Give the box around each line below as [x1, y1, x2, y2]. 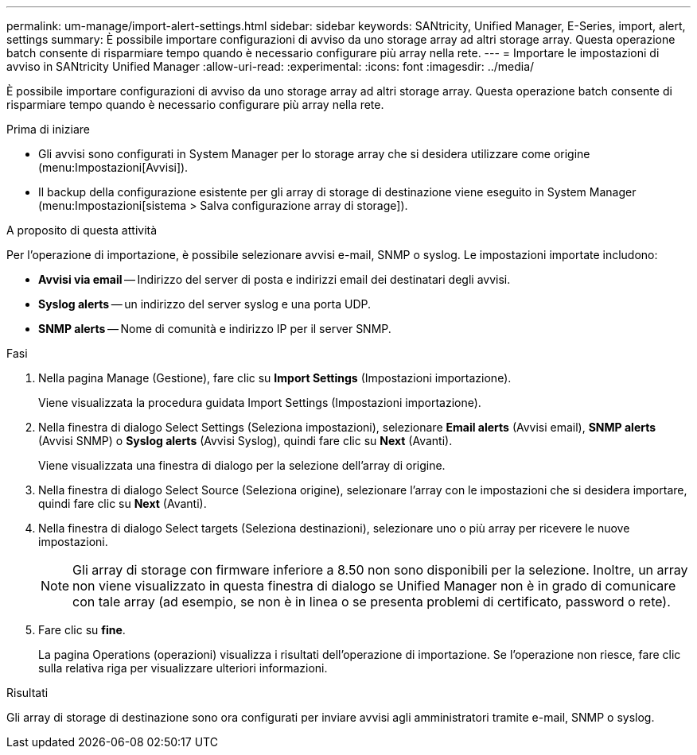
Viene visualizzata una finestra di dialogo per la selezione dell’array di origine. [38, 459, 446, 472]
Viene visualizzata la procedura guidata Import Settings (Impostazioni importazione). [38, 396, 481, 409]
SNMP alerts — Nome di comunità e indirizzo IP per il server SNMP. [38, 322, 391, 335]
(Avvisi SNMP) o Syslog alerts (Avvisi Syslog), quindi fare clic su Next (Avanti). [38, 434, 453, 447]
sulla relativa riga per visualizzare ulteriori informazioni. [38, 661, 328, 675]
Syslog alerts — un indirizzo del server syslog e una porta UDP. [38, 297, 372, 311]
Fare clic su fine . [38, 623, 126, 637]
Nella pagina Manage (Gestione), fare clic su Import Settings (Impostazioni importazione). [38, 371, 512, 385]
